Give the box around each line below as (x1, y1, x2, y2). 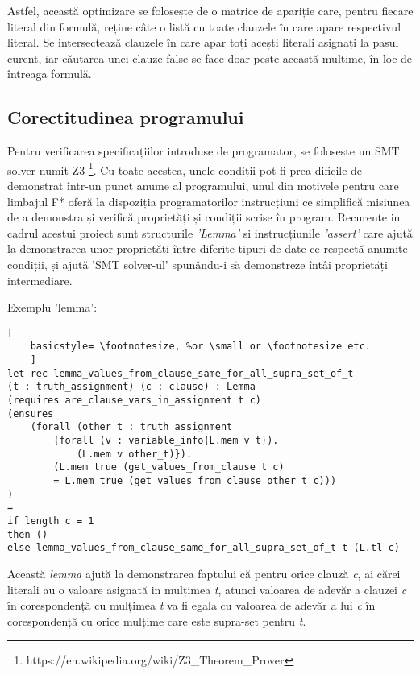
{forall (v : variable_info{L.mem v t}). (53, 435, 279, 447)
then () (7, 528, 48, 540)
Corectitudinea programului (7, 105, 244, 130)
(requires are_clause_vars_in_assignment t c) (7, 395, 261, 407)
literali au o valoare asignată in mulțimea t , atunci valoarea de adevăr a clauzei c (7, 581, 407, 598)
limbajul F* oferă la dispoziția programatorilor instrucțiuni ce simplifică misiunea (7, 192, 410, 209)
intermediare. (7, 271, 73, 288)
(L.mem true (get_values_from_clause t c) (53, 461, 285, 473)
